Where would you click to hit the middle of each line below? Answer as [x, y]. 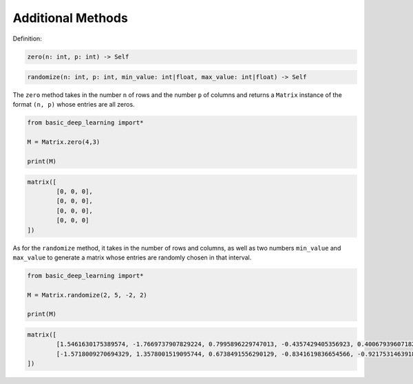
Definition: [28, 39]
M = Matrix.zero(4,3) [64, 142]
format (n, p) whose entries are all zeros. [74, 105]
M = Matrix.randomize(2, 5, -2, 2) [87, 295]
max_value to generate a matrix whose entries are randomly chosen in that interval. [132, 257]
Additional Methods [71, 18]
